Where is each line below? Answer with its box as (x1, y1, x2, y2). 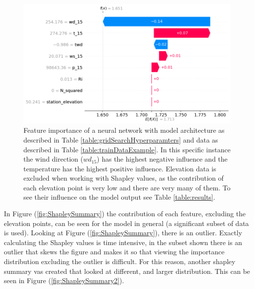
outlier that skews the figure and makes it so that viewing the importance (4, 247, 225, 257)
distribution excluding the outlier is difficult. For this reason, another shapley (4, 256, 235, 267)
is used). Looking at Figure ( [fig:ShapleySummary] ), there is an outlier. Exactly (4, 227, 242, 238)
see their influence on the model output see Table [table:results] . (23, 192, 215, 202)
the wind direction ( (23, 154, 84, 164)
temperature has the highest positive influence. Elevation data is (23, 163, 216, 173)
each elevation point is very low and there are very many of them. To (23, 182, 231, 192)
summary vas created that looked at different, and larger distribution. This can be (4, 266, 250, 276)
